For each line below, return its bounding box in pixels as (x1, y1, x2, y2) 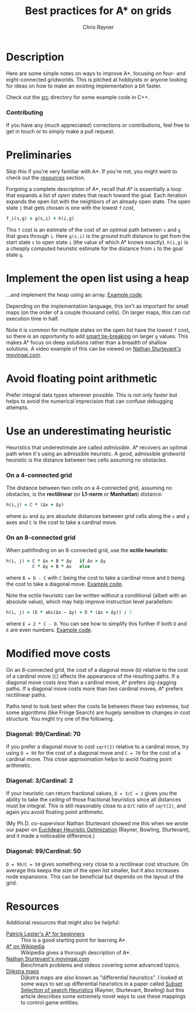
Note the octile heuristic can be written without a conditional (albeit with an (6, 591, 187, 599)
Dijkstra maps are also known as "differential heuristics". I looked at (20, 974, 183, 981)
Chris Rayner (82, 23, 114, 31)
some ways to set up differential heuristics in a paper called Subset (20, 980, 183, 987)
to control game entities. (20, 999, 80, 1006)
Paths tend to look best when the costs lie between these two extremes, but (6, 702, 189, 710)
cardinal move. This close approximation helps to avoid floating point (6, 755, 172, 762)
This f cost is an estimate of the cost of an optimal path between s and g (6, 226, 181, 233)
